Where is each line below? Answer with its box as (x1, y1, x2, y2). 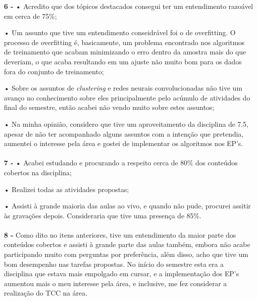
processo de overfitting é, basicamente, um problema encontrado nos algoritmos (4, 37, 245, 47)
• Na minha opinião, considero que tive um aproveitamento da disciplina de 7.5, (4, 118, 249, 129)
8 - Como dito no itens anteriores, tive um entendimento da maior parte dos (4, 229, 236, 240)
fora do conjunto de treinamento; (4, 66, 104, 76)
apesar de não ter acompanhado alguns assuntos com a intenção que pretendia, (4, 128, 244, 139)
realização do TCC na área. (4, 288, 88, 298)
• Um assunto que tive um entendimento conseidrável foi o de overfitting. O (4, 27, 236, 38)
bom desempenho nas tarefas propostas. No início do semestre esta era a (4, 258, 224, 269)
